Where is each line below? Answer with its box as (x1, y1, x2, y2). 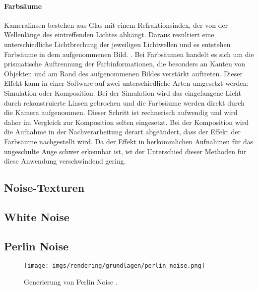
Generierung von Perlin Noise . (24, 277, 118, 287)
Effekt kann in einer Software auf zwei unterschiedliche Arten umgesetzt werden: (4, 78, 249, 88)
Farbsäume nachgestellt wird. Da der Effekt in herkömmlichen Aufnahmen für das (4, 136, 254, 146)
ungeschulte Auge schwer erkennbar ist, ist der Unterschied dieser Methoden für (4, 146, 247, 156)
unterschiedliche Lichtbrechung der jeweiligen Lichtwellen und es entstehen (4, 39, 231, 49)
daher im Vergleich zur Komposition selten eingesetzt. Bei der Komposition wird (4, 116, 249, 127)
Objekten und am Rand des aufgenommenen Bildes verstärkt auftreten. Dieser (4, 68, 243, 78)
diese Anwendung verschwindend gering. (4, 156, 126, 166)
